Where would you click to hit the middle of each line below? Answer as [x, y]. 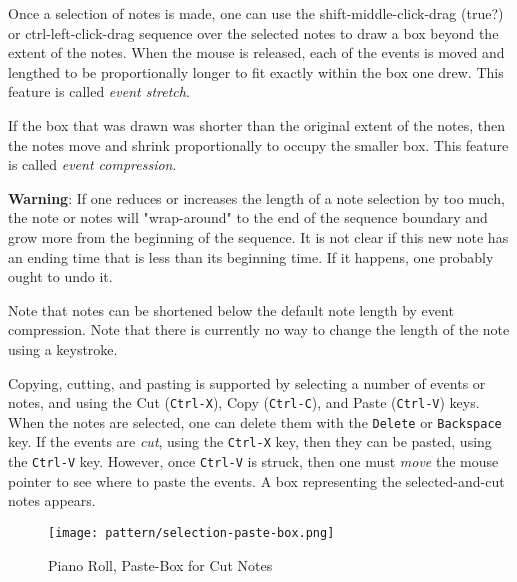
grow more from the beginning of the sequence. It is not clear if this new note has [258, 236]
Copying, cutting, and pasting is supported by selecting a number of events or [247, 382]
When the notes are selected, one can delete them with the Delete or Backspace [255, 421]
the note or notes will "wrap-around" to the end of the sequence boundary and [248, 217]
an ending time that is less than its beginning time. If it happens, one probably [251, 256]
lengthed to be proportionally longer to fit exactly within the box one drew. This [256, 71]
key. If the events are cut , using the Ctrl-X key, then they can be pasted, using [250, 441]
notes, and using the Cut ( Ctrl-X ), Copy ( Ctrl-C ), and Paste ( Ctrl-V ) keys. [244, 402]
